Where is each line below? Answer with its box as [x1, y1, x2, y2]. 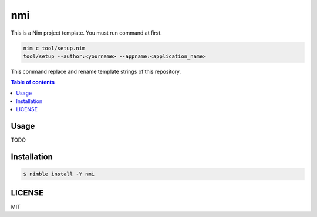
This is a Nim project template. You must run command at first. [11, 29, 163, 36]
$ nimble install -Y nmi [23, 171, 95, 178]
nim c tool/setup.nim [23, 44, 86, 51]
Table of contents [11, 79, 55, 86]
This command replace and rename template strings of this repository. [11, 68, 181, 75]
